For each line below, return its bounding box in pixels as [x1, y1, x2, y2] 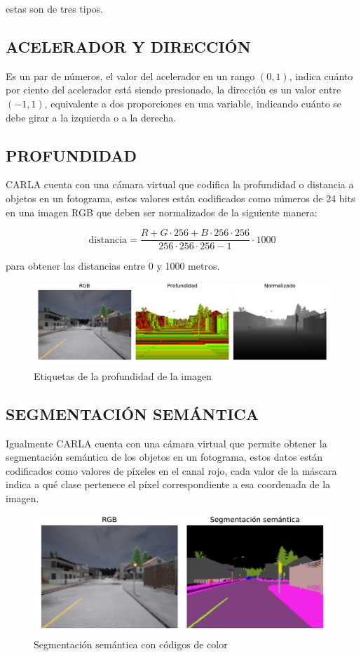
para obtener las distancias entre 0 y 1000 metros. [6, 258, 220, 273]
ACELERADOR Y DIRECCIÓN [6, 35, 251, 57]
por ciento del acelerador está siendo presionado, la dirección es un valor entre [6, 82, 341, 97]
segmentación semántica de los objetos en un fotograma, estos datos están [6, 450, 323, 464]
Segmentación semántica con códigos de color [34, 636, 228, 651]
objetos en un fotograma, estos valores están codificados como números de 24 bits [6, 190, 355, 205]
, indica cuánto [289, 68, 353, 83]
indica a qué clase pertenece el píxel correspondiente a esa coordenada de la [6, 477, 331, 492]
